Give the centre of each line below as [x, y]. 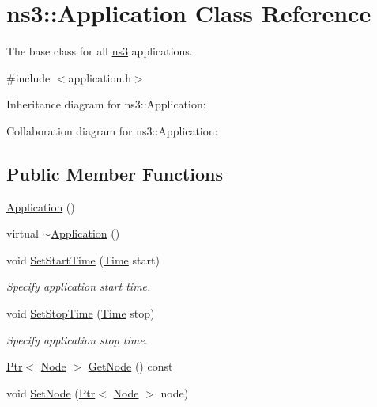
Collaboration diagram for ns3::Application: [112, 130]
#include [28, 77]
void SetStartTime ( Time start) [83, 259]
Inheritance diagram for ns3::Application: [106, 104]
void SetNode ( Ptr [51, 392]
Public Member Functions [115, 173]
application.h [100, 77]
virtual [23, 233]
